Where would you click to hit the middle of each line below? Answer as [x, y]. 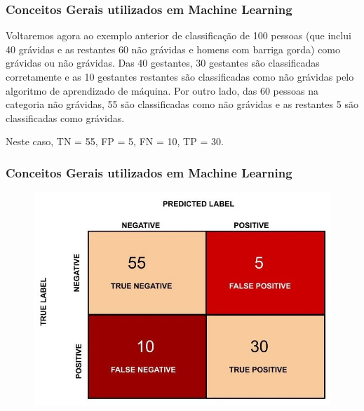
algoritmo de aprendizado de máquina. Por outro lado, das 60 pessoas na [162, 90]
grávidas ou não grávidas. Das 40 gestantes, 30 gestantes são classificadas [163, 63]
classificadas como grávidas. [65, 117]
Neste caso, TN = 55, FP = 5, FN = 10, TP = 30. [115, 141]
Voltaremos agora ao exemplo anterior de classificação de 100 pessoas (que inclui [178, 35]
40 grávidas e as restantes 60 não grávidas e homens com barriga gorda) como [173, 49]
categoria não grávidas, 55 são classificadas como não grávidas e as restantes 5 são [182, 104]
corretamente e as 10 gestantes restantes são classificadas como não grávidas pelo [180, 76]
